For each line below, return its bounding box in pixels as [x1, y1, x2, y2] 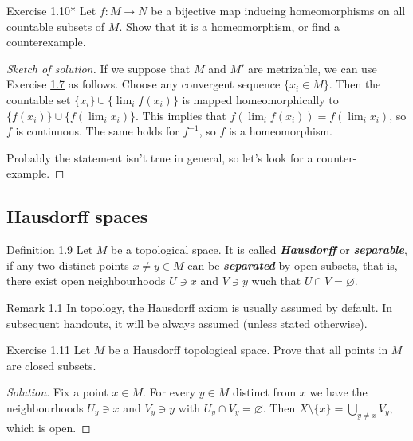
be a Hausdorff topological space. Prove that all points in [108, 341, 388, 358]
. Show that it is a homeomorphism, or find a [119, 18, 340, 34]
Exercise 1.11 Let [6, 341, 91, 358]
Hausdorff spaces [6, 204, 148, 228]
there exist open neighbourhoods [6, 272, 166, 289]
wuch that [251, 272, 301, 289]
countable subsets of [6, 18, 105, 34]
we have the [309, 384, 368, 400]
